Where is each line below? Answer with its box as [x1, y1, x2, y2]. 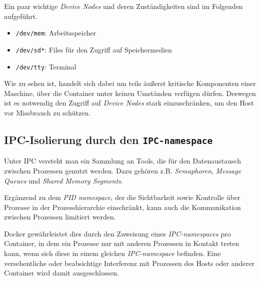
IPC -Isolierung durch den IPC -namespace [4, 131, 213, 147]
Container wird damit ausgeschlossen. [4, 267, 119, 278]
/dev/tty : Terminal [15, 61, 76, 71]
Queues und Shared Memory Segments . [4, 175, 123, 185]
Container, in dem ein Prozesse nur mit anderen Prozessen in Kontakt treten [4, 238, 239, 248]
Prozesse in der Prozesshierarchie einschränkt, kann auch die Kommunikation [4, 201, 241, 212]
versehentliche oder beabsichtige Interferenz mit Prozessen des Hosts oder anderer [4, 257, 254, 268]
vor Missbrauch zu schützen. [4, 107, 90, 117]
